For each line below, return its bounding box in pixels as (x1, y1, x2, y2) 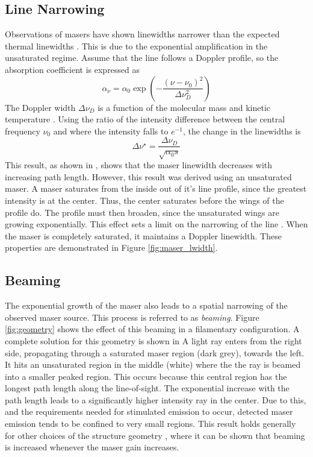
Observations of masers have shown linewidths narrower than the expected (5, 28, 280, 40)
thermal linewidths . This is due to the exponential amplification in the (5, 39, 268, 52)
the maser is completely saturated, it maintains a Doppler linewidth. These (5, 229, 282, 242)
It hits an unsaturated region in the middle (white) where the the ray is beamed (5, 358, 301, 371)
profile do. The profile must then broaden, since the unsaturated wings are (5, 206, 279, 218)
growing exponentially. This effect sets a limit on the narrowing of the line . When (5, 218, 308, 230)
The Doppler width (5, 101, 76, 113)
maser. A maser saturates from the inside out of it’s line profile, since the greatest (5, 182, 307, 195)
